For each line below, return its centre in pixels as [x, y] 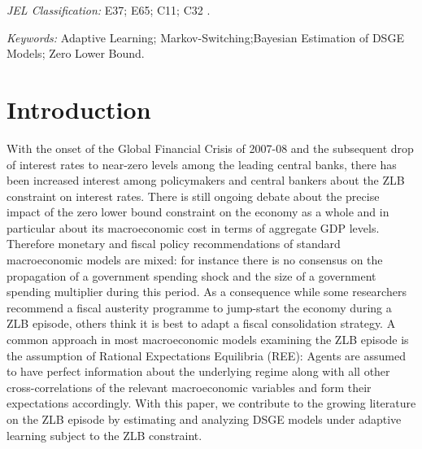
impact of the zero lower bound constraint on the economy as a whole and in [198, 212]
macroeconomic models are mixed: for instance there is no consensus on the [195, 260]
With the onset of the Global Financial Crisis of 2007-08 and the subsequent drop [210, 148]
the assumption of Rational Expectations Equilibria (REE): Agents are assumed [206, 355]
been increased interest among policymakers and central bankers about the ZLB [206, 180]
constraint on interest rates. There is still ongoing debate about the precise [193, 196]
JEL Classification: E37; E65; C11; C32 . [109, 10]
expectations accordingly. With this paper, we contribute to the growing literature [211, 403]
